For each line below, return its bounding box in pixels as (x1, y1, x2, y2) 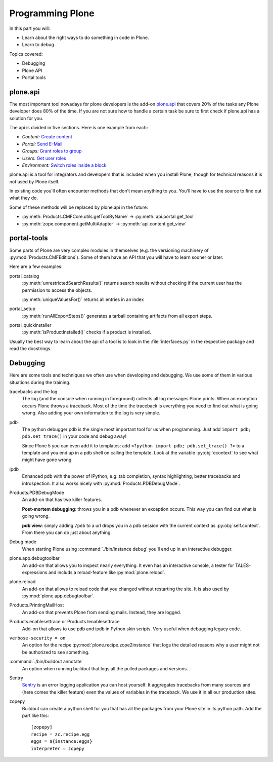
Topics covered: (9, 51, 43, 57)
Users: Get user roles (22, 155, 67, 161)
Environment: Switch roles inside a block (22, 162, 107, 168)
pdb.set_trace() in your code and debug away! (22, 433, 127, 439)
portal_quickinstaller (9, 322, 52, 328)
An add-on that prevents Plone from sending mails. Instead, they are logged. (22, 609, 181, 615)
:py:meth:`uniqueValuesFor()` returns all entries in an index (22, 296, 144, 302)
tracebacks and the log (9, 388, 58, 395)
